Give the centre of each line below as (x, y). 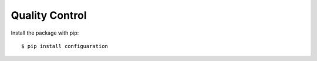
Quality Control (49, 15)
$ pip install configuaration (65, 46)
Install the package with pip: (45, 33)
